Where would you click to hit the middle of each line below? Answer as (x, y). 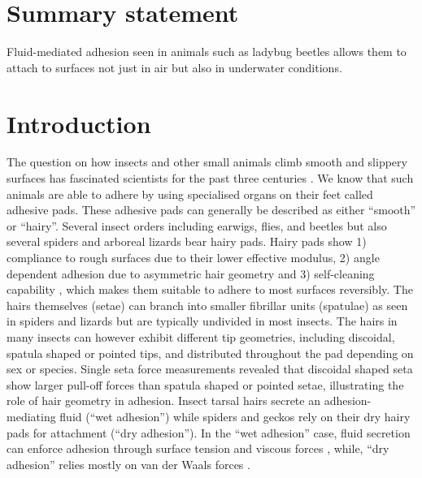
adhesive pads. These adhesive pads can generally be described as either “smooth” (211, 210)
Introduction (79, 123)
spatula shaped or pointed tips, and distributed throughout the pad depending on (210, 353)
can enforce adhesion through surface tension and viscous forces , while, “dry (198, 448)
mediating (31, 416)
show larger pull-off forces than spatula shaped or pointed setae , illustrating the (205, 384)
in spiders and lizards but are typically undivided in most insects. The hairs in (202, 321)
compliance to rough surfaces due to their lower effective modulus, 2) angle (193, 257)
